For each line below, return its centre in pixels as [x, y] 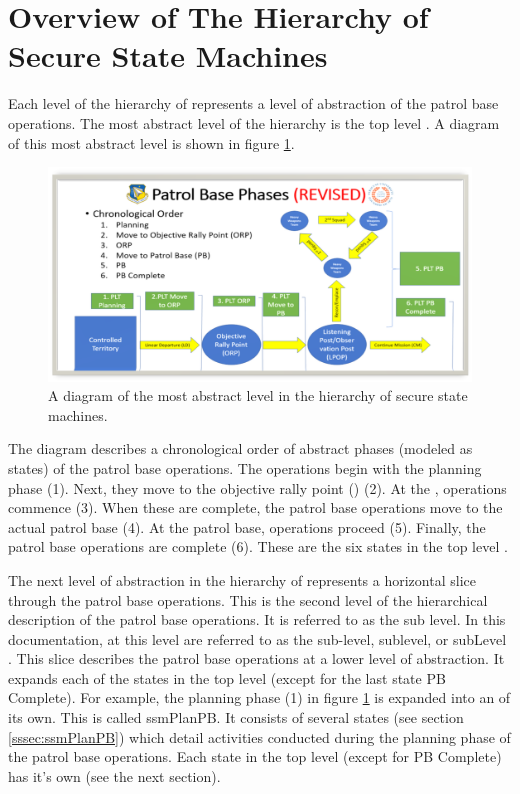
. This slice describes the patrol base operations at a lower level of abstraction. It [256, 658]
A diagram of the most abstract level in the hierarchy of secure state [258, 395]
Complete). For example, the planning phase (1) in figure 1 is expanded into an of [259, 697]
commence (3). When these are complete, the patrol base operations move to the [255, 507]
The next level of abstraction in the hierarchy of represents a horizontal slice [242, 579]
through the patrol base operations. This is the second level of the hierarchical [248, 599]
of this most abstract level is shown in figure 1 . [151, 142]
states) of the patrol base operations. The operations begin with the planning [245, 467]
